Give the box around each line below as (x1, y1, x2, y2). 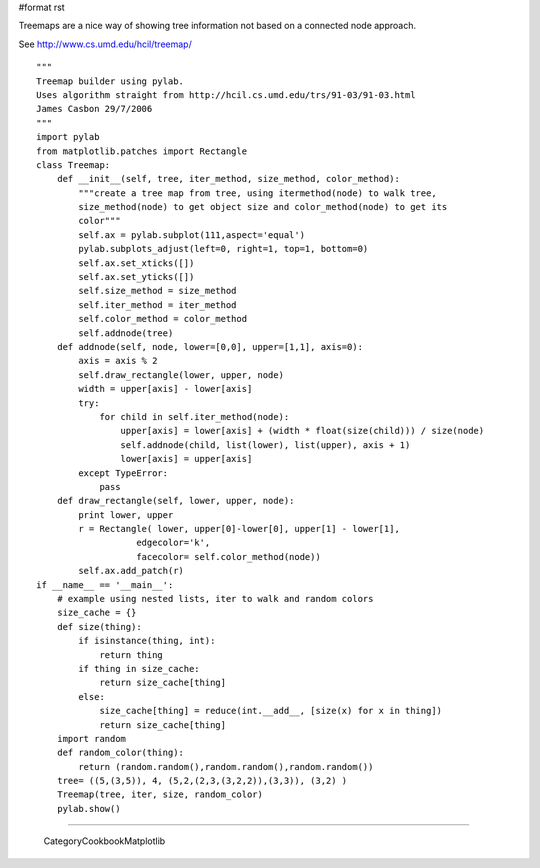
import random (56, 733, 127, 744)
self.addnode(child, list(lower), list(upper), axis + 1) (120, 439, 411, 450)
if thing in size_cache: (78, 663, 200, 674)
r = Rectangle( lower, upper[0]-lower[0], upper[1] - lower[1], (78, 523, 400, 535)
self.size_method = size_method (78, 285, 237, 297)
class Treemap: (36, 159, 111, 170)
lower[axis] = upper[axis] (120, 453, 253, 465)
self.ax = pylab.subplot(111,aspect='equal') (78, 229, 305, 240)
